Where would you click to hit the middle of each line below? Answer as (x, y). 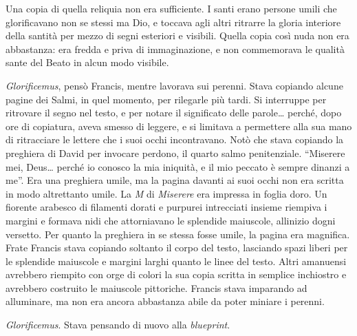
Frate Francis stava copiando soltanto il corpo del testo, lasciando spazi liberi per (177, 248)
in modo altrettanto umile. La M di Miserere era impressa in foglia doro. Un (166, 193)
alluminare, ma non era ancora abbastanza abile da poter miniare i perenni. (165, 301)
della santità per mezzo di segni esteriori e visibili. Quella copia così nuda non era (177, 35)
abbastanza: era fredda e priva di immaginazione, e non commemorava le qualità (175, 49)
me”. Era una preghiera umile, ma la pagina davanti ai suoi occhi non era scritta (175, 180)
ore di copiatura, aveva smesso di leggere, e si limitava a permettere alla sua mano (179, 126)
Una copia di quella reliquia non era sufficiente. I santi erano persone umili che (171, 8)
